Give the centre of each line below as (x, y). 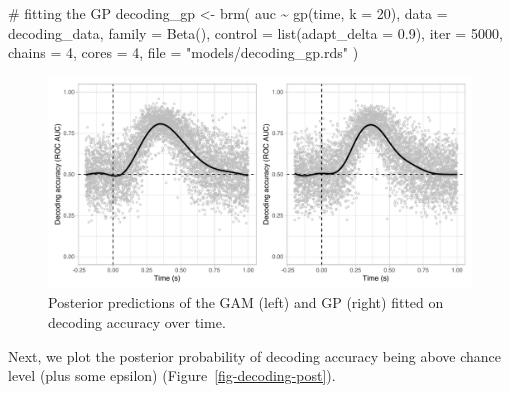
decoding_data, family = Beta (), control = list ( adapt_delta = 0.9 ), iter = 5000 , (255, 32)
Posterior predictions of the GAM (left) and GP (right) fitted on (246, 302)
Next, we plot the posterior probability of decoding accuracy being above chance (254, 355)
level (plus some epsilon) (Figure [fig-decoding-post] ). (172, 375)
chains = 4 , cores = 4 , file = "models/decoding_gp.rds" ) (183, 52)
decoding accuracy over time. (137, 321)
